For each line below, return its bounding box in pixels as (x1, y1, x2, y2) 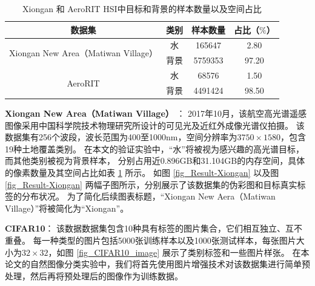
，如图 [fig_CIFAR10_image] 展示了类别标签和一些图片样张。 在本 (48, 245, 310, 258)
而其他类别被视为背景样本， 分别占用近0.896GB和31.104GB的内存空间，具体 (5, 154, 305, 167)
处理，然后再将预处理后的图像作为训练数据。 (5, 269, 183, 282)
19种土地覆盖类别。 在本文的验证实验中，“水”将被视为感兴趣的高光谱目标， (5, 142, 304, 155)
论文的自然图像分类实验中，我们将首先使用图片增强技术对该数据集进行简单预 (5, 258, 310, 270)
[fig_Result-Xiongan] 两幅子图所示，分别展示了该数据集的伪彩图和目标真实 (5, 178, 297, 190)
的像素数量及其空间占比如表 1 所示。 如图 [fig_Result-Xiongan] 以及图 (5, 166, 279, 179)
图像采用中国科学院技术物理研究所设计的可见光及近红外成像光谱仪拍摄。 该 (5, 119, 305, 131)
